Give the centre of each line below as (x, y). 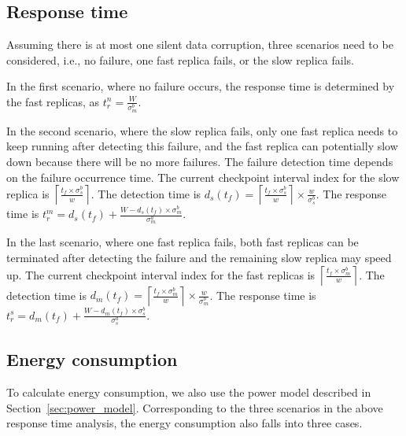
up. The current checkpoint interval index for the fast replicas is (161, 274)
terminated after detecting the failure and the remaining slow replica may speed (199, 257)
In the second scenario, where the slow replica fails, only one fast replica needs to (202, 130)
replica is (28, 193)
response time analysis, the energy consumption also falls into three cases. (185, 423)
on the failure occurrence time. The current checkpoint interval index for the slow (203, 177)
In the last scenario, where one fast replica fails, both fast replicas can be (183, 242)
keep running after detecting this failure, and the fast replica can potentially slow (202, 146)
